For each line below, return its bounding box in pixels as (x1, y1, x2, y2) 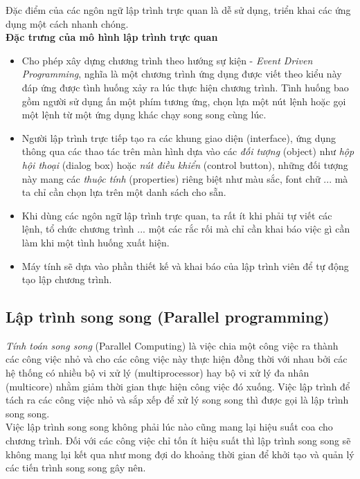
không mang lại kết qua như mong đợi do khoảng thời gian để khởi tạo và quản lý (6, 446, 354, 461)
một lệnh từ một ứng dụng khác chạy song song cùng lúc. (21, 107, 267, 122)
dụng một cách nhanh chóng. (6, 16, 129, 30)
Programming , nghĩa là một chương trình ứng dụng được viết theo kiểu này (21, 66, 342, 81)
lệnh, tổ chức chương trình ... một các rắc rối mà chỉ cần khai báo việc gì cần (21, 222, 350, 236)
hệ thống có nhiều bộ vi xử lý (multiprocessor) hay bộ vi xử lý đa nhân (6, 365, 309, 380)
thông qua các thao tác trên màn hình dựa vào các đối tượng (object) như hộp (21, 144, 354, 159)
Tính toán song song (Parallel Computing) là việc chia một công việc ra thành (6, 338, 339, 352)
